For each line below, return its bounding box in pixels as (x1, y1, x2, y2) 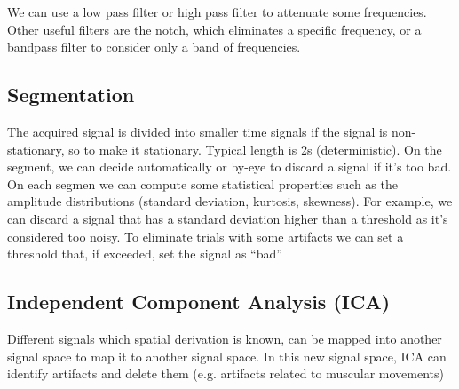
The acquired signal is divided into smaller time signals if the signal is (7, 122, 388, 140)
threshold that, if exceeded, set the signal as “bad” (7, 244, 282, 263)
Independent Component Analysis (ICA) (7, 288, 391, 315)
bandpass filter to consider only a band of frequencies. (7, 37, 301, 56)
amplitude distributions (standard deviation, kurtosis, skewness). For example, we (7, 192, 453, 210)
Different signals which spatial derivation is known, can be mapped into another (7, 329, 442, 347)
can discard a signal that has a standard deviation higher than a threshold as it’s (7, 209, 448, 227)
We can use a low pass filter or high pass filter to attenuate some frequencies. (7, 3, 427, 20)
